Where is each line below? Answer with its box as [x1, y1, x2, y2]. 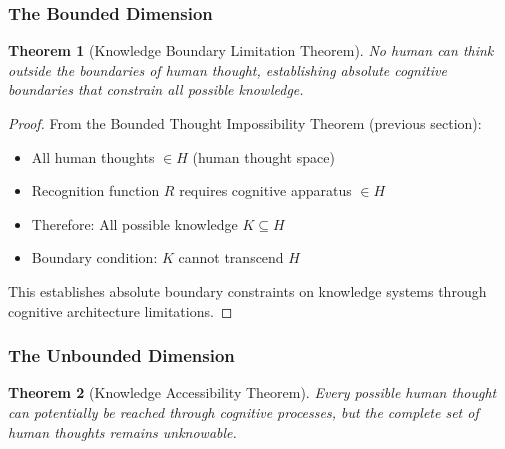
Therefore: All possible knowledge [31, 213, 238, 234]
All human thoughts [31, 146, 155, 167]
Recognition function [31, 180, 160, 201]
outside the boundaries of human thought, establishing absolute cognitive [8, 59, 447, 80]
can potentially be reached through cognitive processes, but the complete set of [8, 401, 479, 422]
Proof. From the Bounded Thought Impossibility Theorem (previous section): [8, 113, 482, 133]
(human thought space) [192, 146, 335, 167]
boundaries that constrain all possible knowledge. [8, 79, 304, 100]
